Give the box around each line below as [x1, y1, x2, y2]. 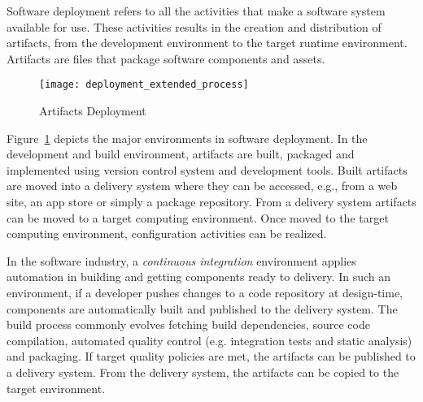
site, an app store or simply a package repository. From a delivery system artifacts [7, 193, 416, 210]
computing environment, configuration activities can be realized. [7, 225, 327, 242]
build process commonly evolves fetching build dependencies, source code [7, 316, 370, 333]
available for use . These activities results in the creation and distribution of [7, 18, 382, 35]
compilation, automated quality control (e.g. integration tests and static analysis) [7, 331, 412, 348]
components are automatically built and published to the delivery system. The [7, 300, 398, 317]
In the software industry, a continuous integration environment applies [7, 252, 356, 269]
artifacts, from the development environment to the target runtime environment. [7, 34, 408, 51]
